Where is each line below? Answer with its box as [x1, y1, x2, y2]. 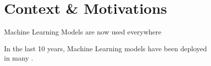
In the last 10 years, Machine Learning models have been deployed [4, 43, 207, 53]
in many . [4, 53, 33, 63]
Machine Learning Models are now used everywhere [4, 27, 162, 37]
